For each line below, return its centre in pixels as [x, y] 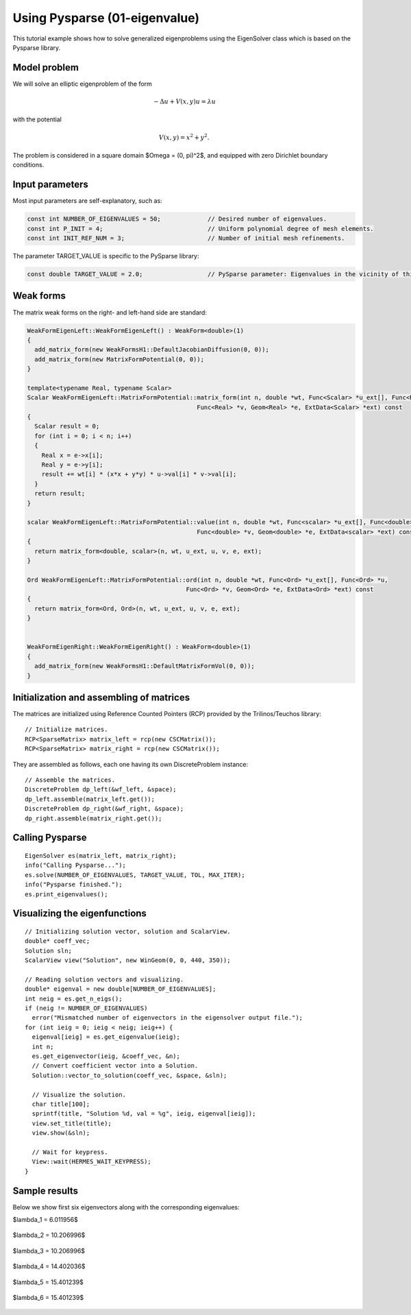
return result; [60, 494]
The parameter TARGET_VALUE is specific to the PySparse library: [106, 256]
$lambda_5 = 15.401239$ [48, 1282]
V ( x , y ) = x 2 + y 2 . [184, 137]
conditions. [28, 165]
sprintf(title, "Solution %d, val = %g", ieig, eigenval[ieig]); [144, 1114]
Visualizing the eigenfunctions [80, 914]
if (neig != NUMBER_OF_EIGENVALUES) [86, 1008]
